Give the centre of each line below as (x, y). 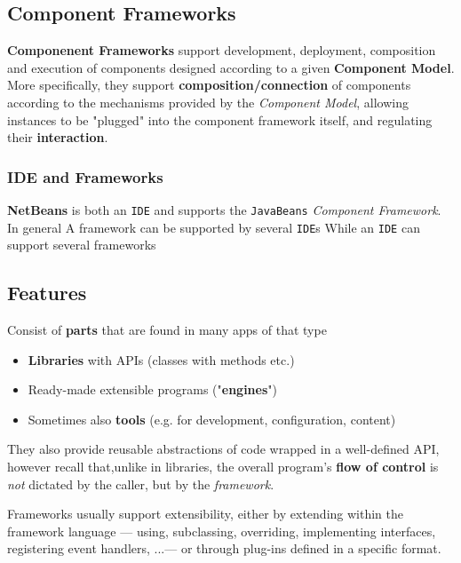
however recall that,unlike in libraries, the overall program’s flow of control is (223, 467)
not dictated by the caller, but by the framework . (141, 484)
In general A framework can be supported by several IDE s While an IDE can (214, 227)
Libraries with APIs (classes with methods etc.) (161, 359)
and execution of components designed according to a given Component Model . (231, 67)
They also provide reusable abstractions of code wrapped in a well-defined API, (223, 449)
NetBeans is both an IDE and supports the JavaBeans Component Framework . (224, 209)
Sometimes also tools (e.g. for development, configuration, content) (212, 419)
